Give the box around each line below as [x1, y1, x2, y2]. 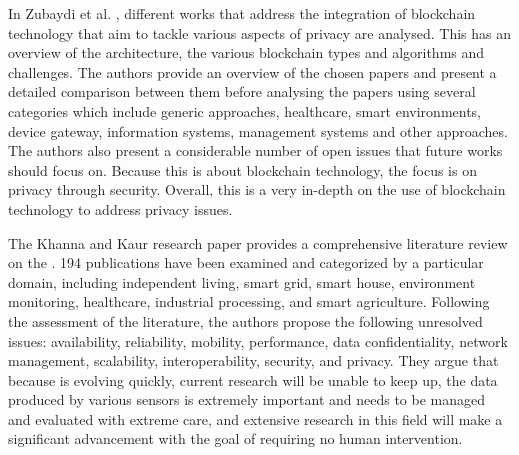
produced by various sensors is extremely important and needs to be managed [8, 389, 486, 410]
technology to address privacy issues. [8, 198, 233, 219]
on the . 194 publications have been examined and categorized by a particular [8, 252, 484, 273]
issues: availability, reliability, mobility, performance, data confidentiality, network [8, 330, 508, 351]
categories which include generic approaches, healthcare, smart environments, [8, 100, 482, 121]
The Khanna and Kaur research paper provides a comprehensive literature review [8, 232, 508, 253]
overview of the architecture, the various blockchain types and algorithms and [8, 42, 485, 63]
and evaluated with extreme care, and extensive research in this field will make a [8, 408, 503, 429]
